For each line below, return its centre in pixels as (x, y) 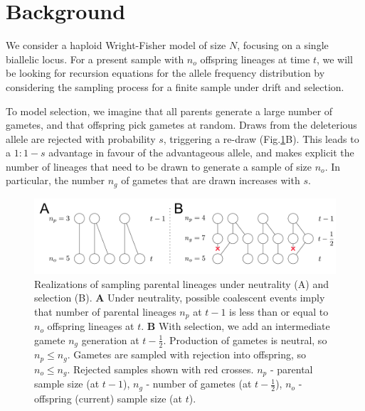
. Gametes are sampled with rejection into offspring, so (186, 354)
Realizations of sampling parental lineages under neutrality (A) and (181, 283)
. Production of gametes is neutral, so (245, 340)
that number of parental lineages (105, 311)
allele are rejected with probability (81, 138)
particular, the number (55, 180)
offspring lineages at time (255, 59)
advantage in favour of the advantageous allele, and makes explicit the (201, 153)
